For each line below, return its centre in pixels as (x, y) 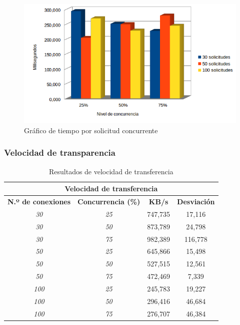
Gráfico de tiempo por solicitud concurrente (91, 130)
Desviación (196, 202)
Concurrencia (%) (109, 202)
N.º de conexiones (39, 202)
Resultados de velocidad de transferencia (111, 171)
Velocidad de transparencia (60, 152)
